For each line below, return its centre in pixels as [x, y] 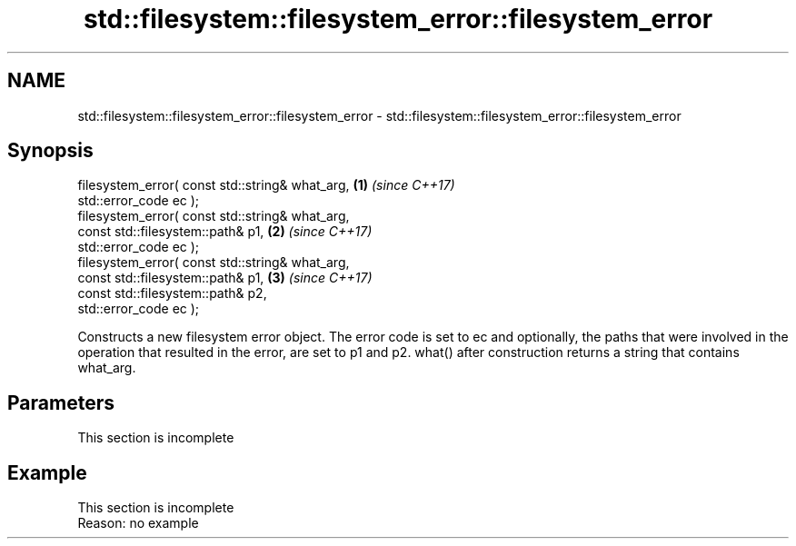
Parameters [61, 402]
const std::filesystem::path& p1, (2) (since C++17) [225, 232]
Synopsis [50, 151]
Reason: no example [138, 523]
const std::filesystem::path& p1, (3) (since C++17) [225, 278]
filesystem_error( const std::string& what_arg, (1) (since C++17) [266, 185]
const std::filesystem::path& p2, [172, 293]
